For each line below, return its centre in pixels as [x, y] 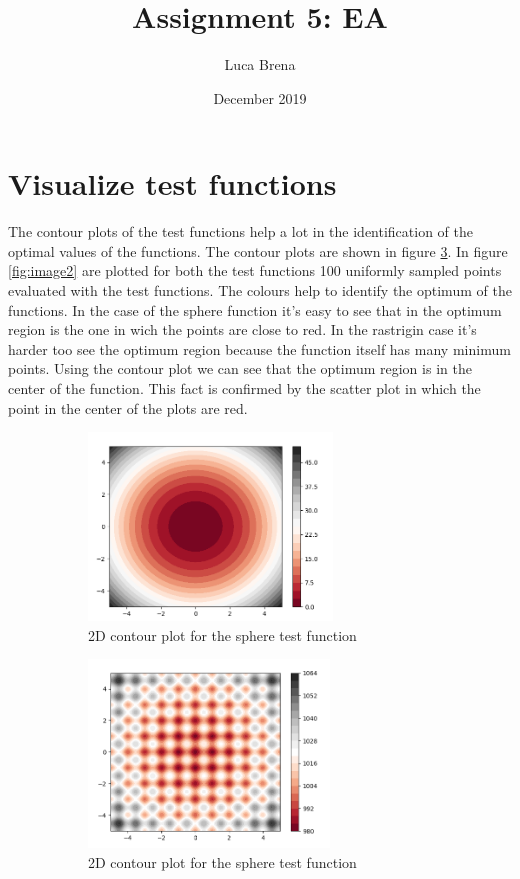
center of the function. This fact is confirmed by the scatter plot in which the [244, 388]
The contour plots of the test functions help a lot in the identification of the [241, 231]
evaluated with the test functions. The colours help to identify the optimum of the [260, 290]
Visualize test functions [172, 183]
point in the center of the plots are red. [128, 407]
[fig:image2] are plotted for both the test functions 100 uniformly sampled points [255, 270]
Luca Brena [260, 64]
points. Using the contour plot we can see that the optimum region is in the [240, 368]
